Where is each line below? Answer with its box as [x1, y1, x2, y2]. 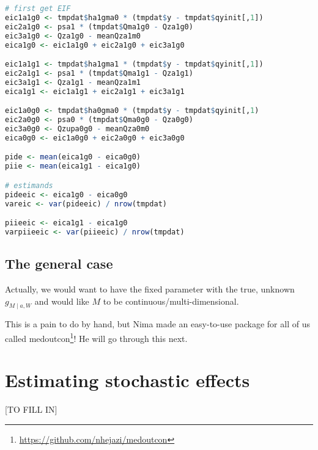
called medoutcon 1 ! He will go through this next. [5, 330, 188, 344]
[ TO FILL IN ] [5, 403, 57, 416]
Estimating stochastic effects [5, 368, 250, 393]
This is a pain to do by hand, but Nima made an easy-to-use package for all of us [5, 318, 310, 330]
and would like [34, 294, 89, 307]
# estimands [5, 181, 53, 190]
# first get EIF [5, 4, 71, 13]
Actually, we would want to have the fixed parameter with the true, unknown [5, 282, 295, 295]
